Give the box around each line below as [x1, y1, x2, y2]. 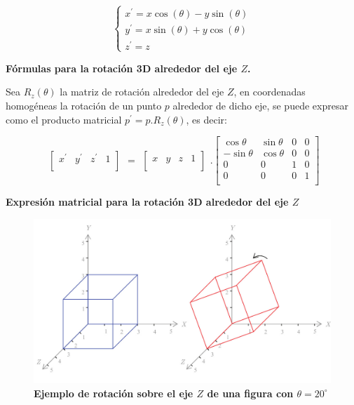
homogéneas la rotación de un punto [6, 98, 162, 113]
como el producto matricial [6, 112, 122, 126]
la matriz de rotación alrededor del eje [60, 84, 224, 99]
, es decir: [186, 112, 227, 126]
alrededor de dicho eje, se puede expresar [172, 98, 348, 113]
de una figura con [207, 385, 294, 400]
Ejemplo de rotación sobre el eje [34, 385, 193, 400]
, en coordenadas [233, 84, 306, 99]
